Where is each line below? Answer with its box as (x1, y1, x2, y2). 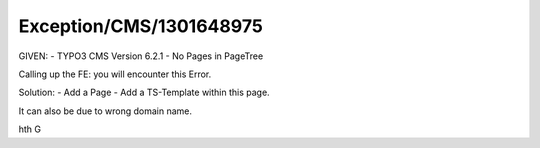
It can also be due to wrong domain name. (18, 105, 193, 117)
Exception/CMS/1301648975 (18, 15, 264, 37)
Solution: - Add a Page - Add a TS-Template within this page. (18, 86, 270, 99)
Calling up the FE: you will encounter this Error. (18, 68, 212, 80)
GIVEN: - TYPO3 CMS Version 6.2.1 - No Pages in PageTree (18, 50, 264, 62)
